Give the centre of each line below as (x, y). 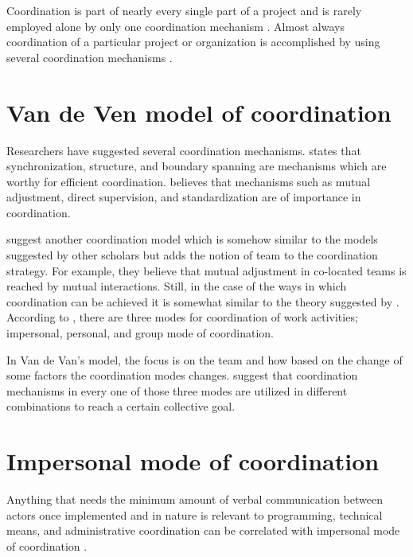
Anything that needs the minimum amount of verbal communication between (195, 499)
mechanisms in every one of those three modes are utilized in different (177, 390)
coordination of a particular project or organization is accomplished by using (193, 42)
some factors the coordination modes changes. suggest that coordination (182, 375)
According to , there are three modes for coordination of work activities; (182, 317)
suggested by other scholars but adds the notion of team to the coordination (192, 255)
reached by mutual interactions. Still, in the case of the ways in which (177, 286)
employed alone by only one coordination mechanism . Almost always (175, 26)
